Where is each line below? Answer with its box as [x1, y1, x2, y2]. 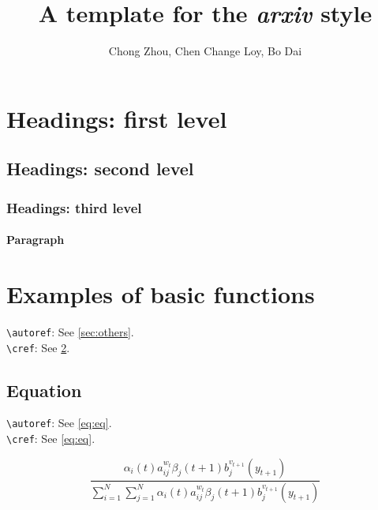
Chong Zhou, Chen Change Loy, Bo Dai [108, 43, 302, 59]
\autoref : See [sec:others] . [6, 323, 134, 339]
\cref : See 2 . [6, 339, 70, 355]
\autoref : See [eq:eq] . [6, 414, 112, 431]
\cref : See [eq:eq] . [6, 430, 95, 447]
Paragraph [6, 231, 65, 248]
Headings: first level [6, 102, 227, 134]
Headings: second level [6, 156, 194, 181]
